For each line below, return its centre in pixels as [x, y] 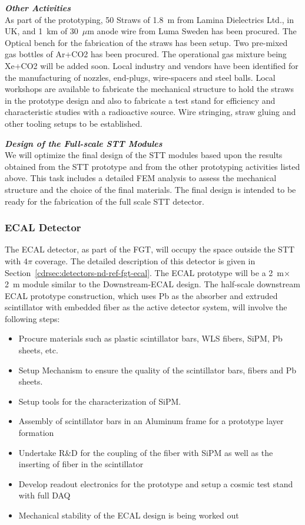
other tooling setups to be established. [74, 123]
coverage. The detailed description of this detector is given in [145, 260]
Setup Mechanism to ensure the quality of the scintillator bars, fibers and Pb [158, 370]
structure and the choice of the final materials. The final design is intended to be [150, 189]
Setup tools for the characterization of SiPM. [100, 401]
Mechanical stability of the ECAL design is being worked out [129, 515]
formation [36, 433]
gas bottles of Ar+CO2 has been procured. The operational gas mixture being [146, 54]
